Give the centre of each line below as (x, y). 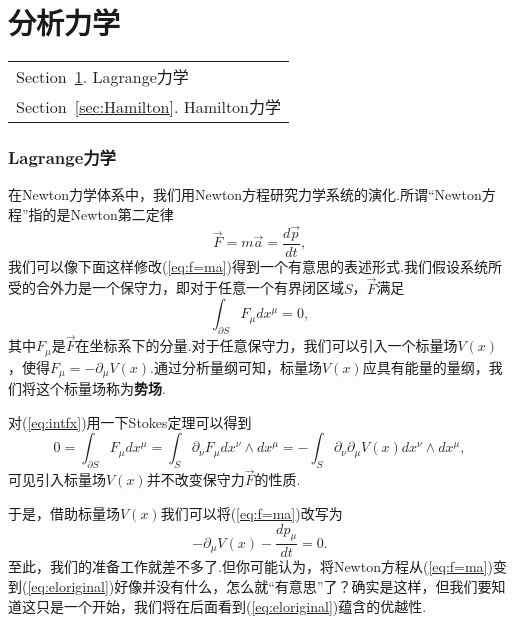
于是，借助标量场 (64, 512)
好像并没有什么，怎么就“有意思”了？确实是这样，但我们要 (303, 585)
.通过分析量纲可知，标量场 (236, 366)
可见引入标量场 (57, 479)
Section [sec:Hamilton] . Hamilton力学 (149, 107)
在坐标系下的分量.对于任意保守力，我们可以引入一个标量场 (266, 345)
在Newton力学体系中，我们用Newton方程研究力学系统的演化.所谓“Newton (245, 194)
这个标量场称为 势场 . (100, 388)
